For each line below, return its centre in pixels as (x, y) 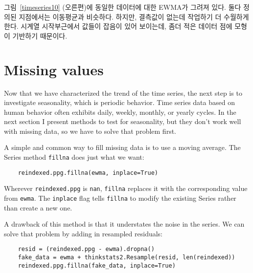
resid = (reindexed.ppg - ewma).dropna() (86, 249)
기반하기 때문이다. (40, 35)
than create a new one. (38, 207)
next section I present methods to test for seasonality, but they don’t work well (123, 121)
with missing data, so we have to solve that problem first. (90, 131)
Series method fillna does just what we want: (74, 157)
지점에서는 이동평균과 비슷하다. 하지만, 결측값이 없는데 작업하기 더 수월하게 (134, 16)
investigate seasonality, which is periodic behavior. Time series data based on (119, 102)
